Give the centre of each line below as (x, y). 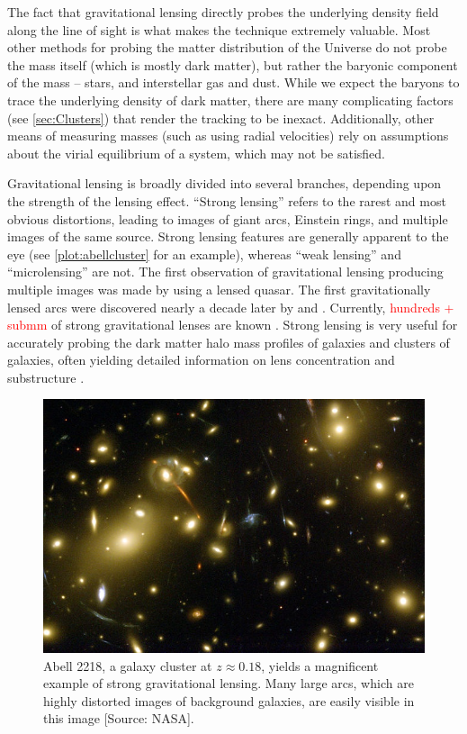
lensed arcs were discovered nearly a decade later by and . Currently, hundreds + (231, 307)
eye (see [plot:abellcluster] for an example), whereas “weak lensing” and (204, 254)
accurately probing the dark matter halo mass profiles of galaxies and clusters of (229, 342)
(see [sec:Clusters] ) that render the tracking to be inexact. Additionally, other (221, 118)
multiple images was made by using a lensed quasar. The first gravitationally (219, 289)
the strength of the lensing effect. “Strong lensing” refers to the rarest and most (227, 200)
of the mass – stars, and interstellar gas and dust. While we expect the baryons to (233, 82)
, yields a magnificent (320, 665)
